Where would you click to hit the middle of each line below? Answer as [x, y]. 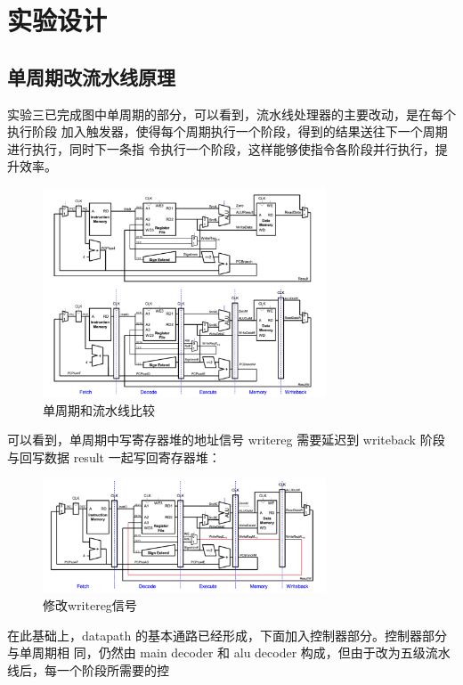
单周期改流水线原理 [91, 76]
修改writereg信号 [90, 605]
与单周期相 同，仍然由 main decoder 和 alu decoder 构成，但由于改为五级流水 [229, 652]
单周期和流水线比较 [99, 409]
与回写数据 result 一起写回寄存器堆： [114, 457]
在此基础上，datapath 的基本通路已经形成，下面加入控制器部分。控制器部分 [227, 635]
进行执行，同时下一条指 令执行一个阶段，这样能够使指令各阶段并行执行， [221, 148]
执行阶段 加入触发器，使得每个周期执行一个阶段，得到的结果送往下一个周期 [227, 131]
